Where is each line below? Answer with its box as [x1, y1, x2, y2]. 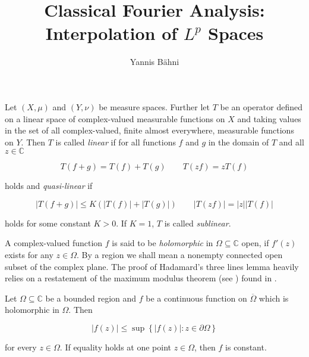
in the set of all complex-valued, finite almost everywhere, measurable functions [5, 124, 294, 136]
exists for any [5, 249, 53, 261]
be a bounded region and [45, 291, 137, 304]
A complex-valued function [5, 237, 103, 249]
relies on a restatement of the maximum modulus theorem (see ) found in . [5, 272, 277, 284]
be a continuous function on [146, 291, 247, 304]
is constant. [225, 341, 267, 353]
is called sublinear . [164, 216, 231, 229]
